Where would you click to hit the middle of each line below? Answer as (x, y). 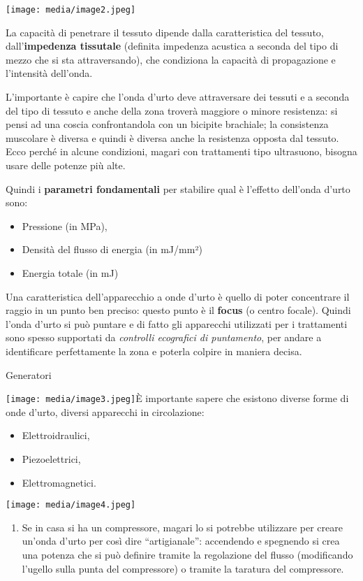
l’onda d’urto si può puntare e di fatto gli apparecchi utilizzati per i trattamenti (177, 323)
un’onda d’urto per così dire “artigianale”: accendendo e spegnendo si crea (181, 541)
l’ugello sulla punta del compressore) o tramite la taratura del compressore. (183, 568)
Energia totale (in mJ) (70, 272)
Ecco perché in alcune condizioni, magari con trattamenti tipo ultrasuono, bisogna (181, 151)
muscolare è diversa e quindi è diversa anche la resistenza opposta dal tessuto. (172, 137)
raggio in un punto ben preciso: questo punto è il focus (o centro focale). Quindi (178, 310)
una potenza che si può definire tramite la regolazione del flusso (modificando (187, 554)
